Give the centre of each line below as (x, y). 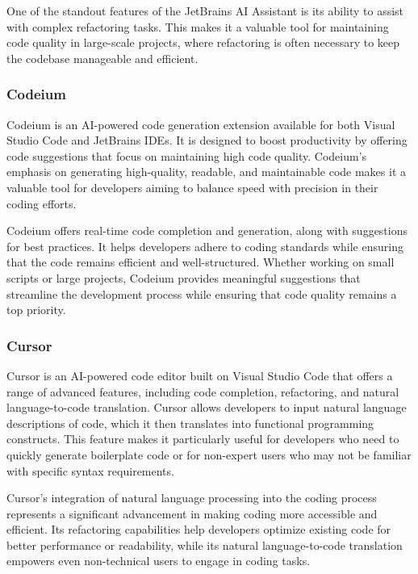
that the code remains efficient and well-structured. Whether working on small (201, 262)
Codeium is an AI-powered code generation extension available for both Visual (201, 124)
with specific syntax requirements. (90, 470)
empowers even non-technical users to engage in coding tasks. (159, 561)
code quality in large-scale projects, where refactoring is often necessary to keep (203, 42)
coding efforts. (42, 203)
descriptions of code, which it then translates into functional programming (190, 423)
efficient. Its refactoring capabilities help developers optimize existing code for (199, 529)
